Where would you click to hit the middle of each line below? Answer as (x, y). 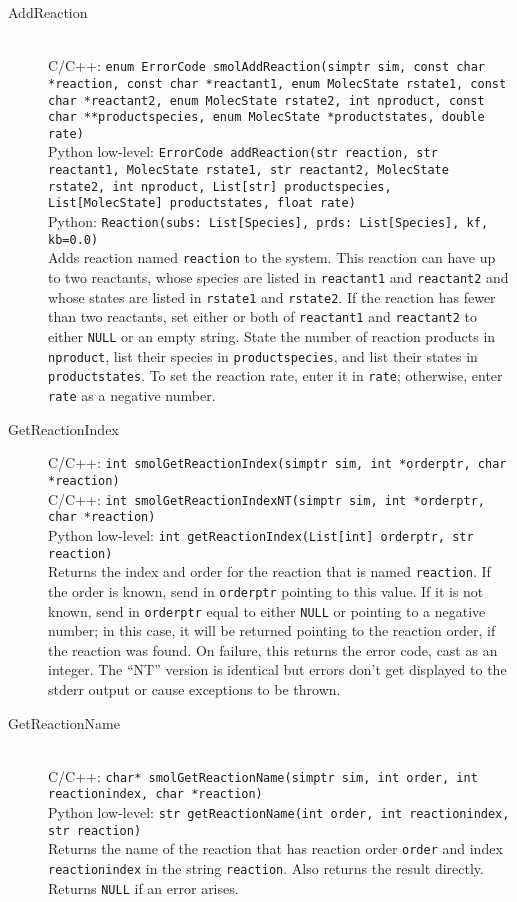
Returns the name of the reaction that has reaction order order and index (275, 848)
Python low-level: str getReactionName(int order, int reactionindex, (279, 812)
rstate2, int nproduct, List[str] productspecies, (220, 186)
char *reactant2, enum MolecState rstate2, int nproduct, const (266, 100)
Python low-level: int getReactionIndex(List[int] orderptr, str (261, 534)
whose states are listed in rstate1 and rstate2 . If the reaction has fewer (272, 296)
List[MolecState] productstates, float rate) (202, 203)
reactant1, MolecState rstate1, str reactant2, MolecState (248, 170)
